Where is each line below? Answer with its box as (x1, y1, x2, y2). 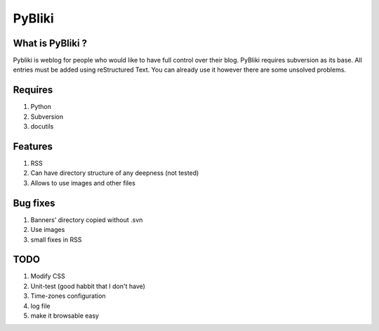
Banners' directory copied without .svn (30, 215, 143, 224)
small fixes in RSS (30, 235, 82, 244)
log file (30, 301, 51, 310)
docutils (30, 122, 54, 131)
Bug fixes (13, 197, 55, 209)
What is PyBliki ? (13, 37, 88, 49)
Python (30, 103, 52, 111)
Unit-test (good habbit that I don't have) (30, 282, 145, 290)
